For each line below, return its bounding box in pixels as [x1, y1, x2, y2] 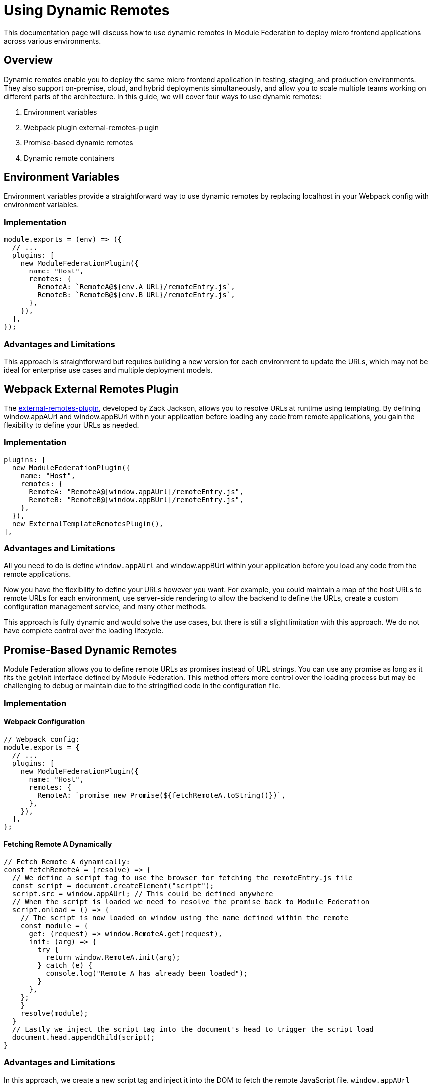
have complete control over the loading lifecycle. [4, 626, 164, 635]
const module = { [20, 921, 88, 930]
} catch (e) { [37, 961, 93, 969]
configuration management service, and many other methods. [4, 602, 207, 611]
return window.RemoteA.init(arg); [46, 953, 181, 961]
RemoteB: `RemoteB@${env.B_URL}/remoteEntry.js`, [37, 291, 235, 299]
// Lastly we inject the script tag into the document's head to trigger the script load [12, 1025, 374, 1033]
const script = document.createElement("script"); [12, 881, 214, 890]
